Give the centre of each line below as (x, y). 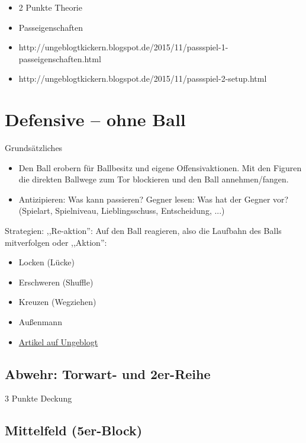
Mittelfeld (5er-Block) (74, 430)
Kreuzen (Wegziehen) (57, 302)
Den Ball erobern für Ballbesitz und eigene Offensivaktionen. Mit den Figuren (160, 167)
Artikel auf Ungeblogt (58, 341)
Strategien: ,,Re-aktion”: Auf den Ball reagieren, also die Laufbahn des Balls (143, 231)
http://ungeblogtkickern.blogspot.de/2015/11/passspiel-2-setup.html (143, 78)
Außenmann (40, 322)
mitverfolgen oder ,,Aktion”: (56, 242)
